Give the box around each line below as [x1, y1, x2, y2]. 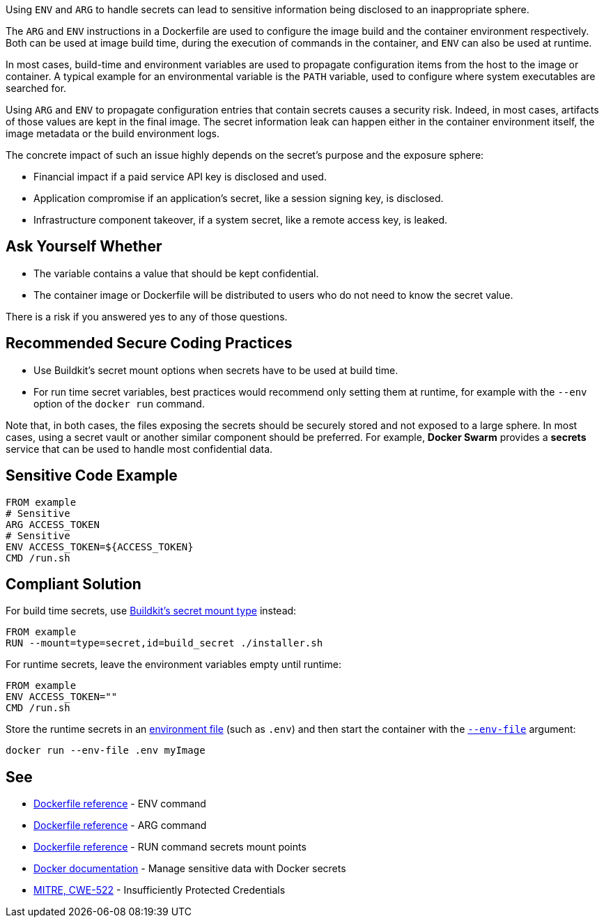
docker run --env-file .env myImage [6, 745, 206, 757]
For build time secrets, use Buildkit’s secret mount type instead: [6, 605, 297, 617]
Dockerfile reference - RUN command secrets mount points [33, 841, 307, 853]
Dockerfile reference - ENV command [33, 798, 206, 810]
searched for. [6, 82, 67, 94]
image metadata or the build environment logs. [6, 127, 219, 139]
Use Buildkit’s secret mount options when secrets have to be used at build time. [33, 364, 398, 376]
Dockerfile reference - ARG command [33, 819, 207, 832]
